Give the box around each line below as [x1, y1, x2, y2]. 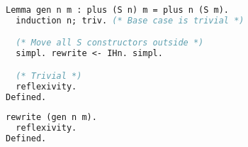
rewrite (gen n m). [6, 112, 97, 123]
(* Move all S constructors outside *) [16, 38, 204, 48]
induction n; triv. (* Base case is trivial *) [16, 15, 244, 26]
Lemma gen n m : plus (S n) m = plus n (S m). [6, 5, 229, 15]
